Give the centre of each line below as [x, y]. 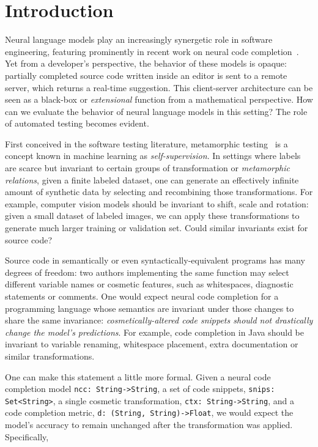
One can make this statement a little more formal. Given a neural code [138, 376]
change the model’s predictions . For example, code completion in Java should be [154, 332]
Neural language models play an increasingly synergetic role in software [139, 39]
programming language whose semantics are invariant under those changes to [150, 308]
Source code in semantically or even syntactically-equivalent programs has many [155, 260]
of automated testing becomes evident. [77, 123]
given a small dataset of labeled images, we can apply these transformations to [152, 216]
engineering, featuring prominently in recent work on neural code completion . [152, 51]
